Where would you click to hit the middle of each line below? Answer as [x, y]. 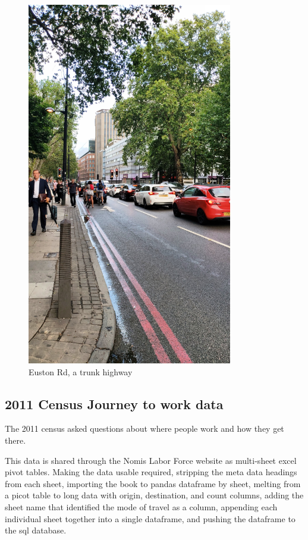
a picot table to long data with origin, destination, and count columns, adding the [154, 495]
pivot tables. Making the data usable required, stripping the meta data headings [151, 472]
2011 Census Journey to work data [114, 404]
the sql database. [36, 530]
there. [15, 440]
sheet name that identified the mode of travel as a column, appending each [141, 506]
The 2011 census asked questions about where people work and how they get [144, 428]
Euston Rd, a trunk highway [81, 371]
